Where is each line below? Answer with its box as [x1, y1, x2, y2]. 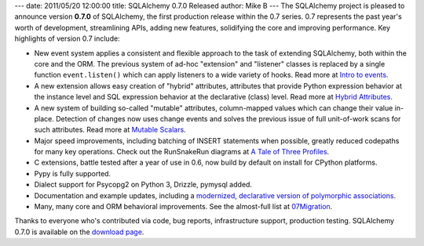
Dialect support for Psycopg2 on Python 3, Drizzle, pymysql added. [34, 180, 253, 190]
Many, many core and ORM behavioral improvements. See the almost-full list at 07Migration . [34, 202, 333, 212]
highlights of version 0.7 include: [14, 34, 121, 43]
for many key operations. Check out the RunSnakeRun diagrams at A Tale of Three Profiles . [34, 147, 330, 157]
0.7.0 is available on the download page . [14, 227, 144, 237]
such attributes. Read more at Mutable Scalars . [34, 125, 186, 135]
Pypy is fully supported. [34, 168, 111, 178]
